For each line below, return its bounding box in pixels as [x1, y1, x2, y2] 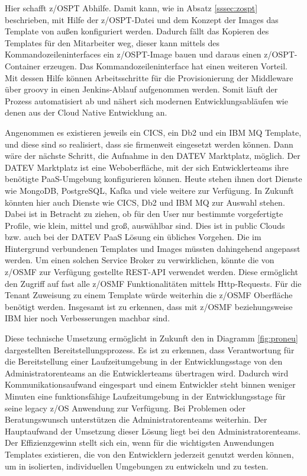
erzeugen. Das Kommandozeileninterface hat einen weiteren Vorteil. [43, 59, 287, 72]
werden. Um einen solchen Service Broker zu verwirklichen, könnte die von [5, 254, 274, 266]
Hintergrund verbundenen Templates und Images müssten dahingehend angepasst [5, 242, 300, 254]
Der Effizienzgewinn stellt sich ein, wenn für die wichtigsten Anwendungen [5, 436, 274, 449]
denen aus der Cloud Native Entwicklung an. [5, 106, 167, 119]
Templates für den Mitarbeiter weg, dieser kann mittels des [5, 36, 219, 49]
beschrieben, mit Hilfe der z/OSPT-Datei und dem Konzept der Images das [5, 13, 279, 25]
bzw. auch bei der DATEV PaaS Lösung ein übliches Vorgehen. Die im [5, 231, 261, 243]
